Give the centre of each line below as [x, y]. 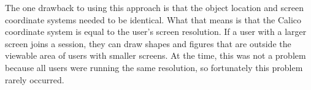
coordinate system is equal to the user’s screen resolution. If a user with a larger [156, 32]
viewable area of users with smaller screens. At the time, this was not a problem [155, 55]
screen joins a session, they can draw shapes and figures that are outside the [148, 43]
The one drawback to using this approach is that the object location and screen [154, 7]
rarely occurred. [35, 79]
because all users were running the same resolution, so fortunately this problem [154, 67]
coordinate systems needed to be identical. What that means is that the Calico [153, 19]
